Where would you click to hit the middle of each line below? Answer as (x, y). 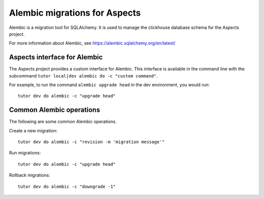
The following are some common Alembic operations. (63, 122)
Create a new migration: (33, 130)
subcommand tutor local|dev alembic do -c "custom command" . (83, 75)
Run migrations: (25, 153)
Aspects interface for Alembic (56, 57)
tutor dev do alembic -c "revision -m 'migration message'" (91, 142)
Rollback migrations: (30, 175)
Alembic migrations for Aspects (75, 13)
